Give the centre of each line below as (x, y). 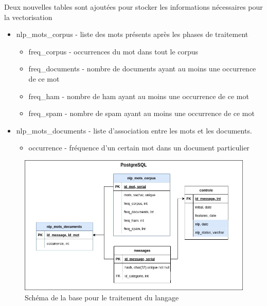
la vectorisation (28, 17)
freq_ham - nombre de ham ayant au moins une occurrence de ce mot (139, 96)
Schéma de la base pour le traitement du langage (102, 298)
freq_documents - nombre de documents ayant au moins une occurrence (142, 69)
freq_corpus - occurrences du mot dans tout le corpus (113, 51)
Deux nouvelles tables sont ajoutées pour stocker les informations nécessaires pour (133, 7)
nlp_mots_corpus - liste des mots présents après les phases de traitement (132, 34)
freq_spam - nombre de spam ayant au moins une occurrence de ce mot (141, 113)
